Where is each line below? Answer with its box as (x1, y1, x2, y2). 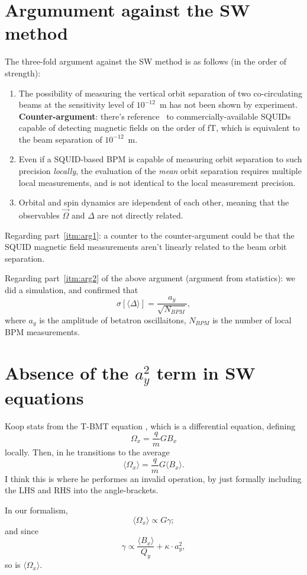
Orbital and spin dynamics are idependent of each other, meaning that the (18, 196, 289, 208)
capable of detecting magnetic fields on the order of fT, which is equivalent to (18, 121, 300, 134)
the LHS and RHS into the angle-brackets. (5, 484, 159, 496)
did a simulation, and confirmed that (5, 284, 138, 296)
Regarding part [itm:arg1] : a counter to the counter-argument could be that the (5, 229, 295, 241)
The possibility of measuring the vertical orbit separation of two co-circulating (18, 86, 303, 99)
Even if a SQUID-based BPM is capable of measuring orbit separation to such (18, 153, 302, 165)
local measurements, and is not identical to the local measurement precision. (18, 176, 296, 188)
